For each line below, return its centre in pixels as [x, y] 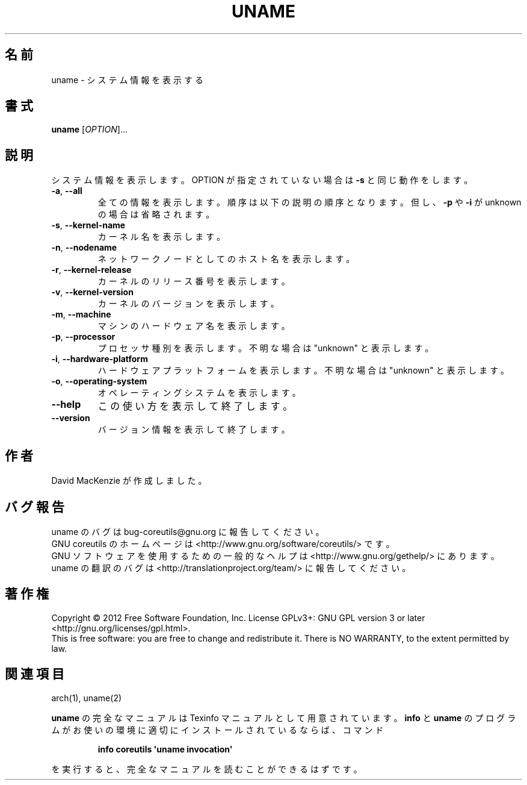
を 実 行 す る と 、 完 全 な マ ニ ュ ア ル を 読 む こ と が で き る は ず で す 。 [207, 769]
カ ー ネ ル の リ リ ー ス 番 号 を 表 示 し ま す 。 [194, 281]
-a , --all [67, 191]
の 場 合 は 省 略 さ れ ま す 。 [156, 214]
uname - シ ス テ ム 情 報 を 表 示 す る [127, 80]
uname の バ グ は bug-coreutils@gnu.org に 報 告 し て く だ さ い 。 [188, 531]
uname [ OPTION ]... [90, 130]
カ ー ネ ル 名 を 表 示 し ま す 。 [162, 237]
